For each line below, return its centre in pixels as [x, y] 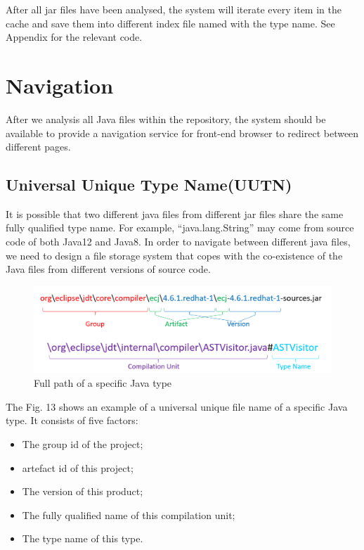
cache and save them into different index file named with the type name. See [170, 23]
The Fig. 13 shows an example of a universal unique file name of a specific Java [177, 406]
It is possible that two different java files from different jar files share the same [175, 213]
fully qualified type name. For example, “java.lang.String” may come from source [180, 228]
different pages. [38, 147]
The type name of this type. [83, 538]
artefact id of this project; [78, 467]
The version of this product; [83, 491]
